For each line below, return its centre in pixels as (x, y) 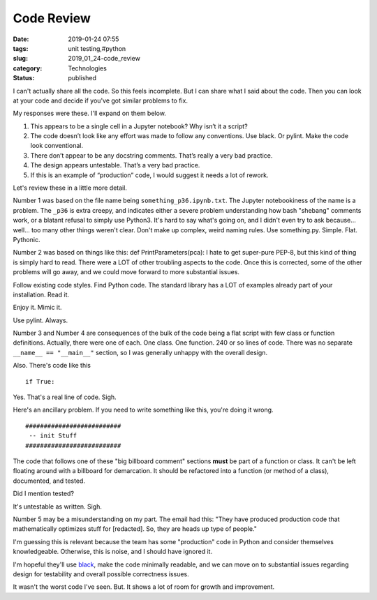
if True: (40, 381)
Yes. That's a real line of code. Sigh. (65, 397)
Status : (24, 78)
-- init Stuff (53, 436)
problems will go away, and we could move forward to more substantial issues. (126, 272)
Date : (21, 39)
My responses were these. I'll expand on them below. (90, 113)
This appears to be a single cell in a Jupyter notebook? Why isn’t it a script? (139, 126)
